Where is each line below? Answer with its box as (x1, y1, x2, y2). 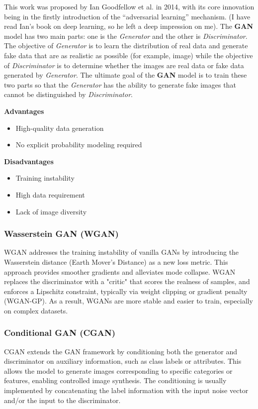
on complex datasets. (4, 305, 68, 315)
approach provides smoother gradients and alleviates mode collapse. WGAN (4, 266, 236, 277)
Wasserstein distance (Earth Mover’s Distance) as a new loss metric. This (4, 256, 228, 267)
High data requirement (15, 189, 85, 200)
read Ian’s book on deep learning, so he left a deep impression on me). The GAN (4, 21, 253, 31)
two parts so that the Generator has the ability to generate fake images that (4, 79, 236, 90)
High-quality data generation (15, 122, 104, 133)
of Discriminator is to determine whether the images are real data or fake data (4, 60, 244, 70)
